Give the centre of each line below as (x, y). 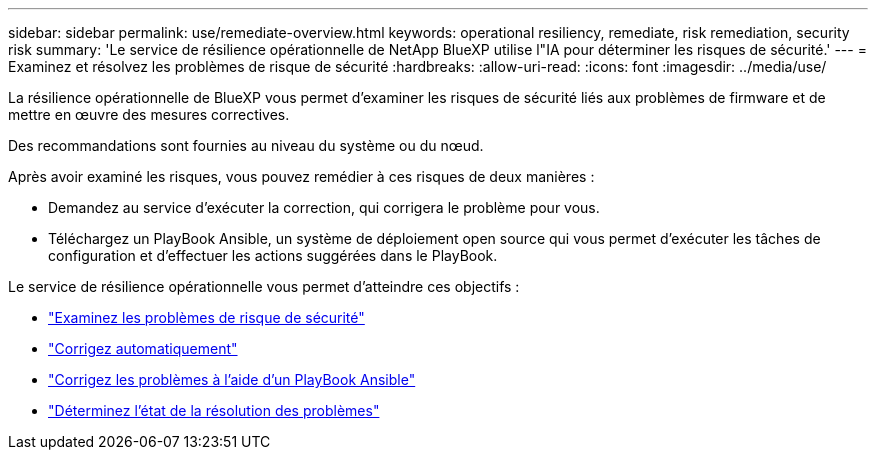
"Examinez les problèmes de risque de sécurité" (206, 317)
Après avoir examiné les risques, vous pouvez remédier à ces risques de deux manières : (301, 176)
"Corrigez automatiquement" (143, 348)
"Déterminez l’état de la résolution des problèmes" (214, 410)
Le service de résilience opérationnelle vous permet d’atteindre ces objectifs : (264, 286)
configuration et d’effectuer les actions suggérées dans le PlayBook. (273, 255)
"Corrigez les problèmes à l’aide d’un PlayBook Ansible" (232, 379)
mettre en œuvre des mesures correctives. (149, 114)
